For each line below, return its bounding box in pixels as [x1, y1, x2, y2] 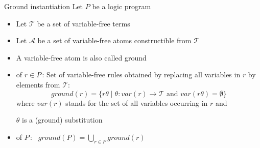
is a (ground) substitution [22, 114, 103, 125]
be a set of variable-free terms [37, 18, 130, 28]
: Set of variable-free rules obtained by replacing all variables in [42, 69, 241, 80]
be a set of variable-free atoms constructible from [37, 35, 192, 46]
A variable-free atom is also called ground [16, 52, 147, 63]
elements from [16, 79, 60, 90]
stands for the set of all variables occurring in [65, 97, 208, 108]
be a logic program [92, 1, 151, 11]
